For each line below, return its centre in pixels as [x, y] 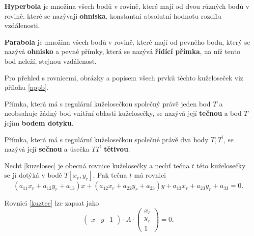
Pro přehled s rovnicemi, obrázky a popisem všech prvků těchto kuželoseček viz [124, 77]
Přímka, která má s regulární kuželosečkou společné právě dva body [107, 139]
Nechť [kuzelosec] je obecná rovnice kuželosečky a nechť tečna [97, 165]
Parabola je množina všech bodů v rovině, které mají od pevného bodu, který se [127, 41]
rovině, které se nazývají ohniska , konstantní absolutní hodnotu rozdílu [113, 15]
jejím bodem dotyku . [39, 122]
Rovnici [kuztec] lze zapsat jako [52, 203]
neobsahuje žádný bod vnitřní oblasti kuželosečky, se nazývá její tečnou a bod [123, 113]
